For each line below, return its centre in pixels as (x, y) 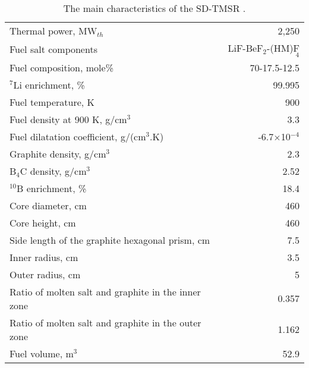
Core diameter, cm (48, 205)
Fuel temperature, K (52, 102)
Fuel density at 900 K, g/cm (68, 119)
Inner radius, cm (44, 257)
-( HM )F (283, 48)
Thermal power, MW (53, 31)
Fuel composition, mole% (62, 67)
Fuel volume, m (42, 353)
